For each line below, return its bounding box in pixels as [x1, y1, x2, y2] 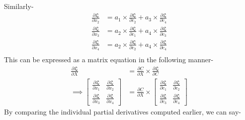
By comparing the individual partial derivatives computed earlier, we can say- [4, 107, 241, 117]
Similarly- [4, 1, 34, 11]
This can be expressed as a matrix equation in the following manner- [4, 54, 214, 65]
